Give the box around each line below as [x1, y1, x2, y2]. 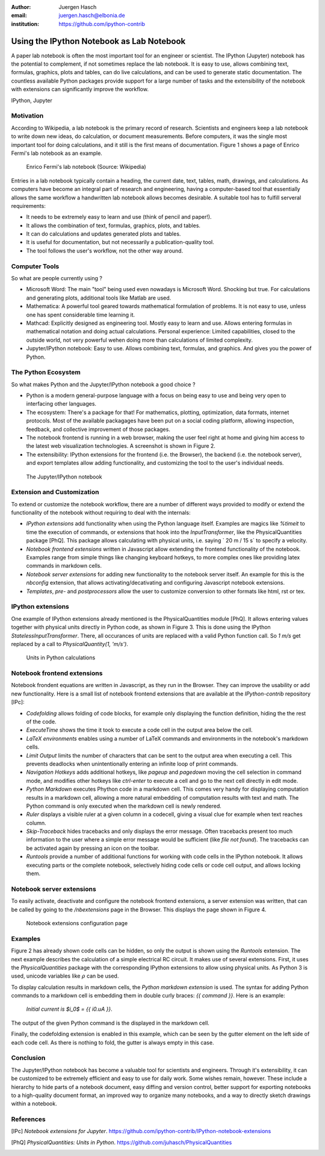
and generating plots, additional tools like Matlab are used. [26, 294, 172, 301]
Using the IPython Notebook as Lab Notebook [11, 36, 186, 46]
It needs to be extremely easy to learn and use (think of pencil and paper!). [26, 213, 212, 221]
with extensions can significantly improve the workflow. [11, 86, 149, 93]
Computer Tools [11, 262, 60, 271]
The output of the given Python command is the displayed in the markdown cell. [11, 1019, 210, 1026]
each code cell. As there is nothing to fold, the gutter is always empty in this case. [11, 1038, 214, 1046]
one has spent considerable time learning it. [26, 311, 135, 318]
